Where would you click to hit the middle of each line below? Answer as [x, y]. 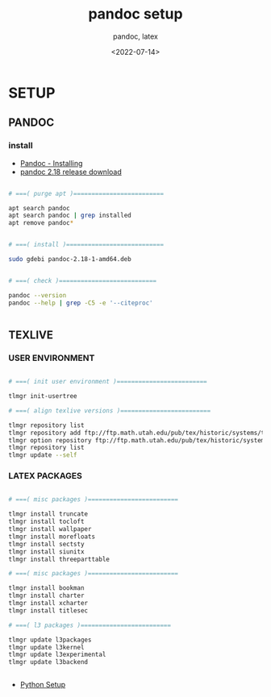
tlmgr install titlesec [48, 610]
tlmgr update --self [43, 455]
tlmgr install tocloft [46, 522]
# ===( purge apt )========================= [86, 193]
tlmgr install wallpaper [50, 529]
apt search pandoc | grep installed [70, 216]
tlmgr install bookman [46, 588]
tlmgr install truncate [48, 514]
